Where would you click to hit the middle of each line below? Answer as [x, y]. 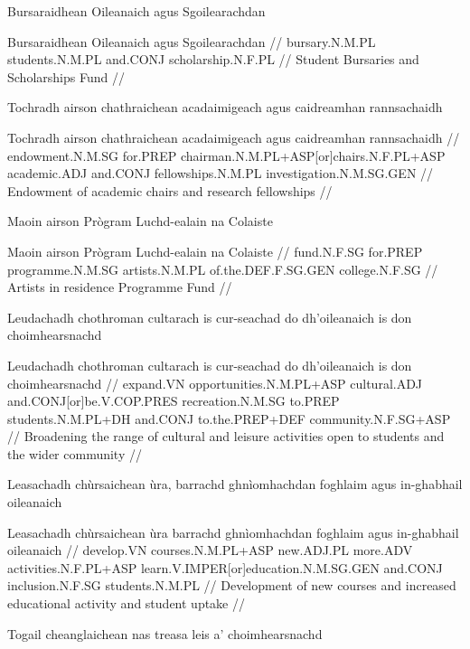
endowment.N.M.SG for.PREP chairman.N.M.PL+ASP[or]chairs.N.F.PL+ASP [226, 155]
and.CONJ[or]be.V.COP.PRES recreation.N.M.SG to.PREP [174, 401]
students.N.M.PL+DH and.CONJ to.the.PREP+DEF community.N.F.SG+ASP [229, 418]
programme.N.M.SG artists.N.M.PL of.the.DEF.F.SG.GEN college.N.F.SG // [223, 269]
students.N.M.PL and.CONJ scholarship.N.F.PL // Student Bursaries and [213, 59]
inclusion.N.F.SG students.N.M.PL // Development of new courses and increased [232, 585]
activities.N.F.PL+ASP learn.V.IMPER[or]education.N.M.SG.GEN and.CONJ [225, 567]
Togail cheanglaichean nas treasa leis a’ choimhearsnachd [165, 633]
